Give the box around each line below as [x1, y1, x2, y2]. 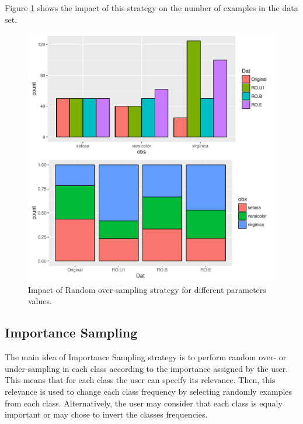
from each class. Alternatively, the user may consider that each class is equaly [5, 397, 283, 409]
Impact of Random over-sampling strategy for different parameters [28, 283, 266, 295]
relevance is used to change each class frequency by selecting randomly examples [5, 385, 292, 397]
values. [28, 295, 52, 307]
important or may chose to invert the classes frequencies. [5, 408, 208, 420]
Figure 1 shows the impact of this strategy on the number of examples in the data [5, 2, 298, 13]
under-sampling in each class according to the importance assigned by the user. [5, 362, 288, 374]
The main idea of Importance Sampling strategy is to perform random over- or [5, 351, 287, 363]
